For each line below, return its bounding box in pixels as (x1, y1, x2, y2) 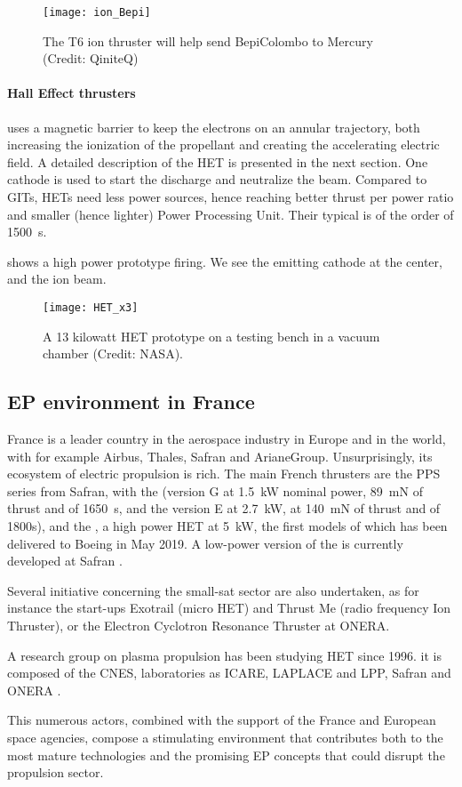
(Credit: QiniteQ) (43, 49, 139, 68)
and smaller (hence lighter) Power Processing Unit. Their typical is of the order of (7, 205, 454, 223)
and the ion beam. (7, 269, 107, 288)
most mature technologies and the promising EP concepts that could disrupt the (7, 745, 445, 764)
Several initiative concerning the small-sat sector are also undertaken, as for (7, 581, 419, 599)
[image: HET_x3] (43, 301, 139, 314)
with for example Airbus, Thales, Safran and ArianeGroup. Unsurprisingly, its (7, 446, 433, 465)
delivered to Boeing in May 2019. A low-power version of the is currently (7, 534, 403, 552)
